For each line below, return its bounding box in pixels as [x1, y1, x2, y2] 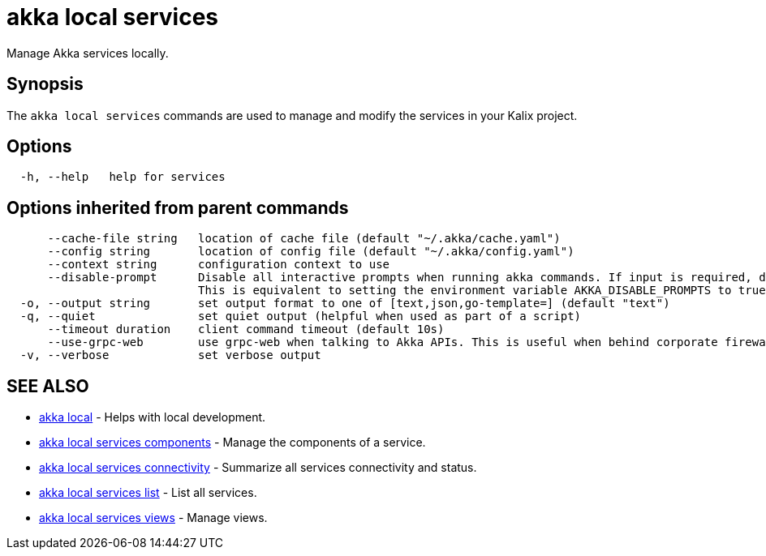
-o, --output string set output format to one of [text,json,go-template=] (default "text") [19, 297, 670, 310]
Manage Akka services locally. [6, 45, 169, 60]
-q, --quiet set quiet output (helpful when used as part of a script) [19, 310, 582, 323]
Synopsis [6, 74, 84, 95]
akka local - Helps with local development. [39, 410, 266, 425]
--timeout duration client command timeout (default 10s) [47, 323, 445, 336]
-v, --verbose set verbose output [19, 349, 321, 362]
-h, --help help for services [19, 170, 226, 184]
